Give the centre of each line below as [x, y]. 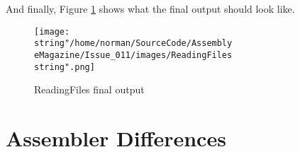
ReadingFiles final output [89, 89]
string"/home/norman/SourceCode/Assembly [133, 43]
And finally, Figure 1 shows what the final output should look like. [150, 8]
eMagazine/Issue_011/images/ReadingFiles [133, 55]
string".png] [65, 67]
